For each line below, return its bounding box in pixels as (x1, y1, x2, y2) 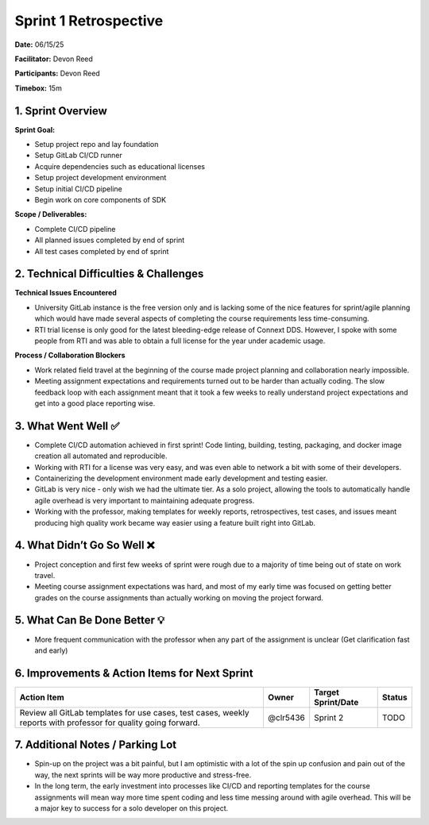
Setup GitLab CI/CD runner (34, 151, 123, 160)
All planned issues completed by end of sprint (34, 235, 185, 245)
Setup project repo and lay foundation (34, 140, 159, 149)
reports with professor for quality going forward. (19, 717, 200, 728)
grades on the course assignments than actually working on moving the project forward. (34, 592, 323, 603)
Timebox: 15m (14, 83, 63, 93)
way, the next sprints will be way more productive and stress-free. (34, 770, 252, 780)
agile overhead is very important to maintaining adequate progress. (34, 495, 255, 505)
